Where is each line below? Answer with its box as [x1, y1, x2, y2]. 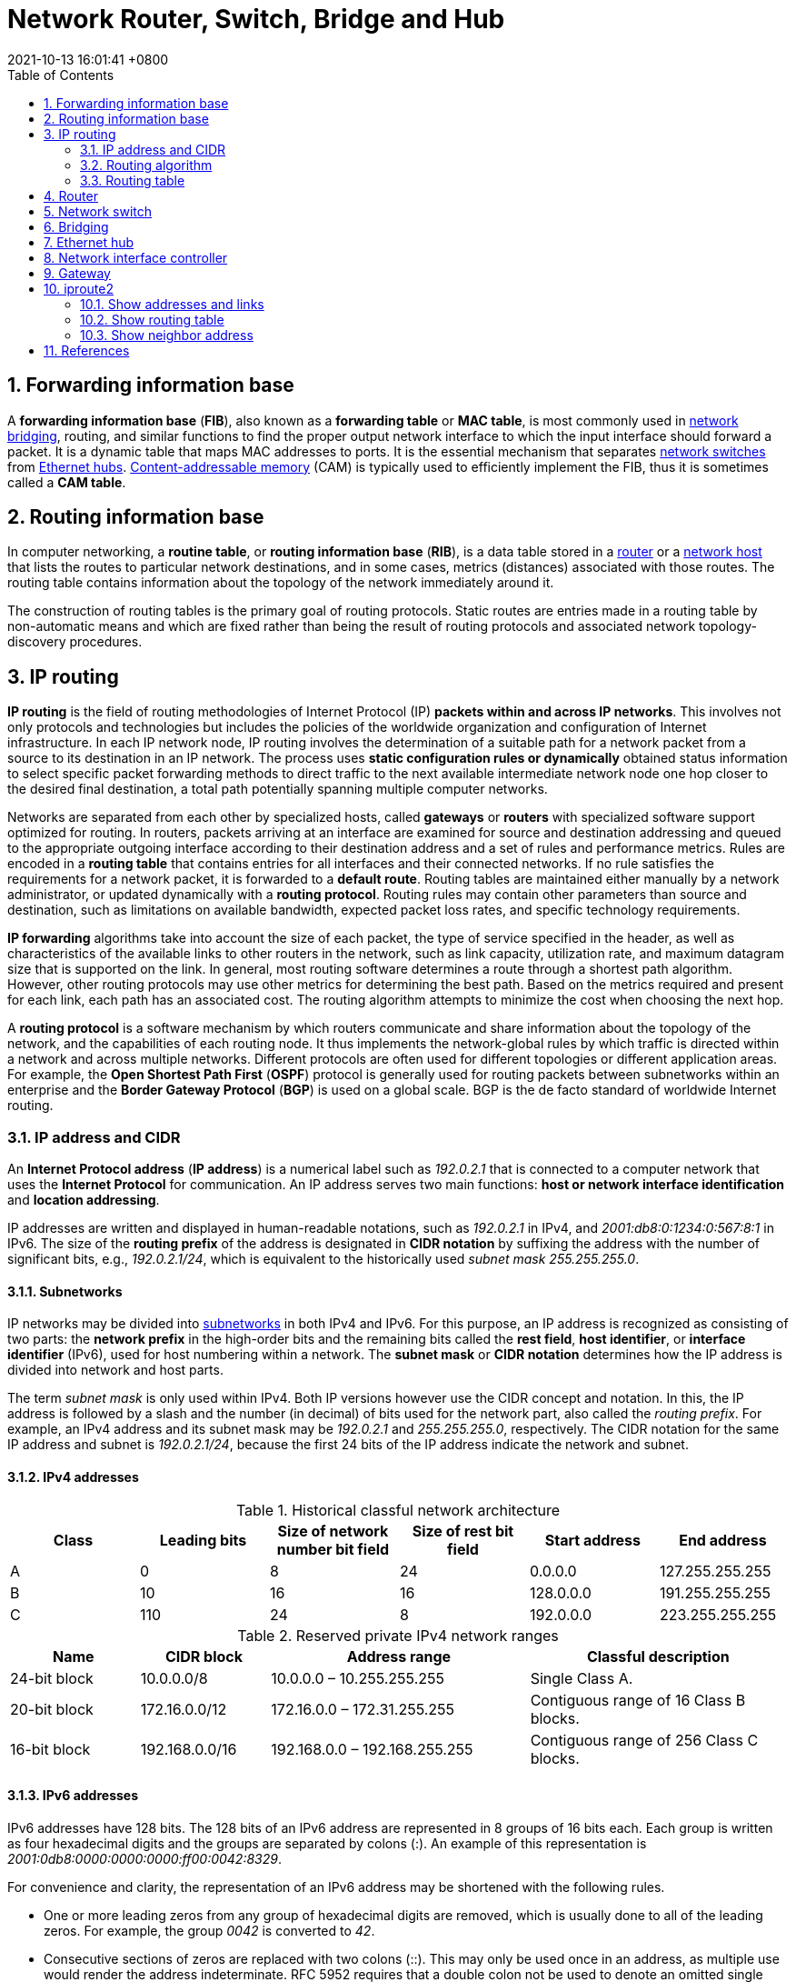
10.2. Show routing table [80, 311, 224, 327]
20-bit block [10, 1700, 94, 1719]
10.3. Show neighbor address [80, 326, 254, 343]
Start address [544, 1531, 642, 1550]
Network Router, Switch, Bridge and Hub [7, 4, 505, 35]
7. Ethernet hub [44, 234, 134, 250]
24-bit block [10, 1669, 94, 1688]
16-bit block [10, 1740, 91, 1759]
